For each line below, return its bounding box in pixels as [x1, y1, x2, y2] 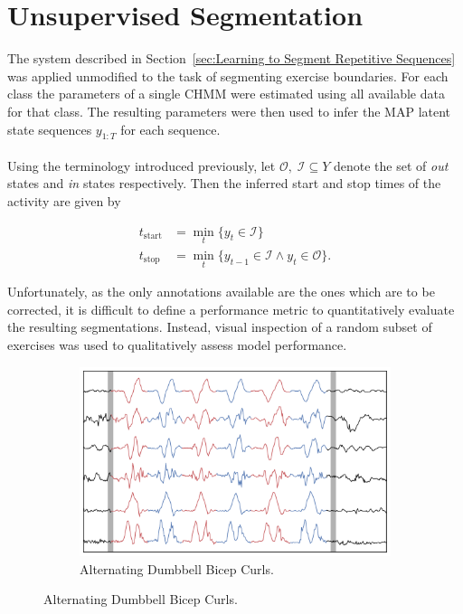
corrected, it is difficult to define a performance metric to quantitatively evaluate [7, 299, 455, 318]
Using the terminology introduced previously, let [7, 156, 276, 175]
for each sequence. [120, 119, 221, 138]
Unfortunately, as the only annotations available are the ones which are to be [7, 282, 435, 301]
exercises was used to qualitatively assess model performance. [7, 335, 347, 354]
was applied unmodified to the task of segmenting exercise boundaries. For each [7, 66, 449, 85]
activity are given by [7, 192, 121, 211]
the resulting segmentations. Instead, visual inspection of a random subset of [7, 317, 432, 336]
